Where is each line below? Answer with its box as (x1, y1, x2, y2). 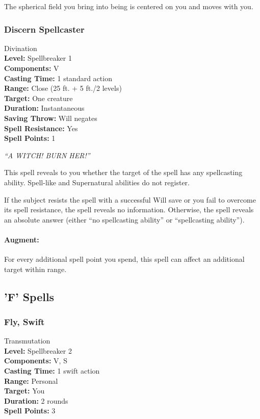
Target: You (4, 385, 45, 396)
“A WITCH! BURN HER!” (4, 150, 90, 160)
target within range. (4, 263, 67, 274)
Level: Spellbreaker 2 (4, 345, 72, 356)
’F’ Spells (4, 288, 55, 304)
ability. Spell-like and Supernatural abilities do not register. (4, 177, 190, 187)
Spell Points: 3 (4, 405, 56, 416)
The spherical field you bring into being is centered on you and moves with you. (4, 1, 253, 11)
